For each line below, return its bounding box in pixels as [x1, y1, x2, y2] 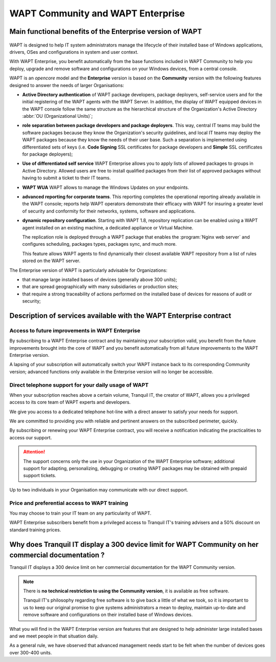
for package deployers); [22, 151, 73, 157]
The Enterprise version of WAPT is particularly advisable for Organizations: [9, 267, 168, 273]
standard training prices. [9, 526, 61, 532]
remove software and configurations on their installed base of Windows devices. [23, 612, 193, 618]
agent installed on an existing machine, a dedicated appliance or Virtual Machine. [22, 224, 194, 230]
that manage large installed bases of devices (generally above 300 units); [22, 276, 177, 283]
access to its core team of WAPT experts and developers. [9, 399, 131, 405]
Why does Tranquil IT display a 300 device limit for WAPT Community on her [9, 540, 259, 549]
